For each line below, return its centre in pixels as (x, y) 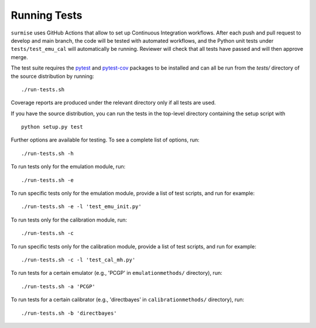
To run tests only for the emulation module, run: (68, 167)
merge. (20, 57)
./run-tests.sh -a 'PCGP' (59, 286)
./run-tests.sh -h (48, 153)
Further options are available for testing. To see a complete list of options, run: (105, 140)
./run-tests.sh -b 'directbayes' (69, 313)
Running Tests (47, 15)
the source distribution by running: (52, 76)
